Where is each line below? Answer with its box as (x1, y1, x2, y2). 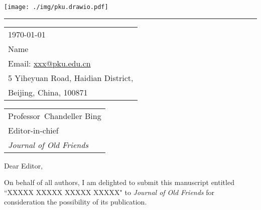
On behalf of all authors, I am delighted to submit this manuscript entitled (4, 177, 234, 187)
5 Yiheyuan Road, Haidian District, (8, 71, 134, 83)
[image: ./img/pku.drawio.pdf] (4, 3, 108, 10)
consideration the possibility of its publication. (4, 196, 147, 207)
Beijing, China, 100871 (8, 86, 88, 98)
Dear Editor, (4, 160, 43, 170)
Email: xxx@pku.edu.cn (8, 57, 91, 69)
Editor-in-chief (8, 124, 59, 136)
